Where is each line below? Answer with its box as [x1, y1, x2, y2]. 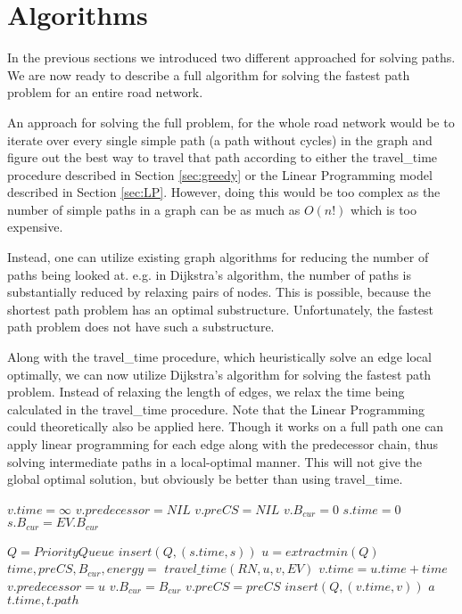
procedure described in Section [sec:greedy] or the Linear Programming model [7, 165, 433, 184]
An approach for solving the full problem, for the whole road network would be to [7, 112, 455, 131]
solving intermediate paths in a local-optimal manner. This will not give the [7, 452, 423, 471]
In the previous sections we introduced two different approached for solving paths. [7, 48, 456, 67]
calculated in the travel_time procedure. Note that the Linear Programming [7, 399, 425, 418]
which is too [351, 200, 417, 218]
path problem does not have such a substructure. [7, 317, 275, 336]
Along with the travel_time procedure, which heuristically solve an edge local [7, 348, 432, 366]
